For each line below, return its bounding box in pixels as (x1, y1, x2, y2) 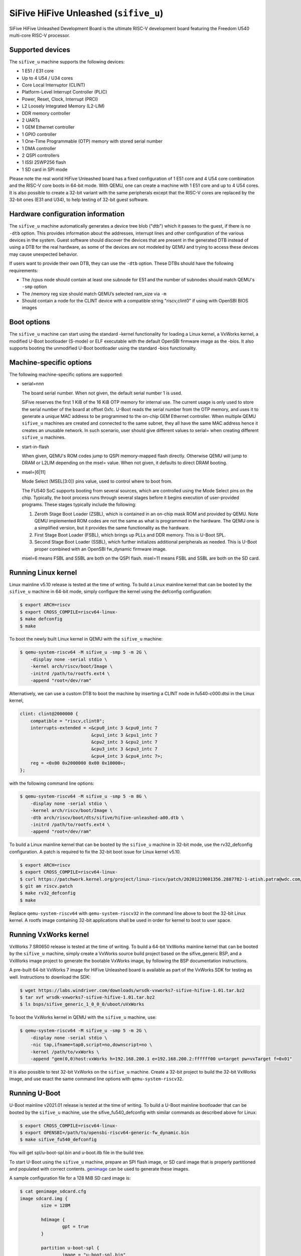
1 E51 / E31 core (22, 68, 54, 74)
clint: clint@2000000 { (20, 711, 79, 717)
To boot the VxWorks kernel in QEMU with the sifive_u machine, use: (9, 1014, 157, 1020)
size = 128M (41, 1203, 70, 1208)
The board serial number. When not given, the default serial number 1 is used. (22, 390, 183, 396)
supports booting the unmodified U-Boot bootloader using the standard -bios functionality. (9, 345, 197, 351)
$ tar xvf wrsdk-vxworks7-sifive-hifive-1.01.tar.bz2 (20, 994, 155, 1000)
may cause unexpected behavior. (9, 251, 78, 257)
